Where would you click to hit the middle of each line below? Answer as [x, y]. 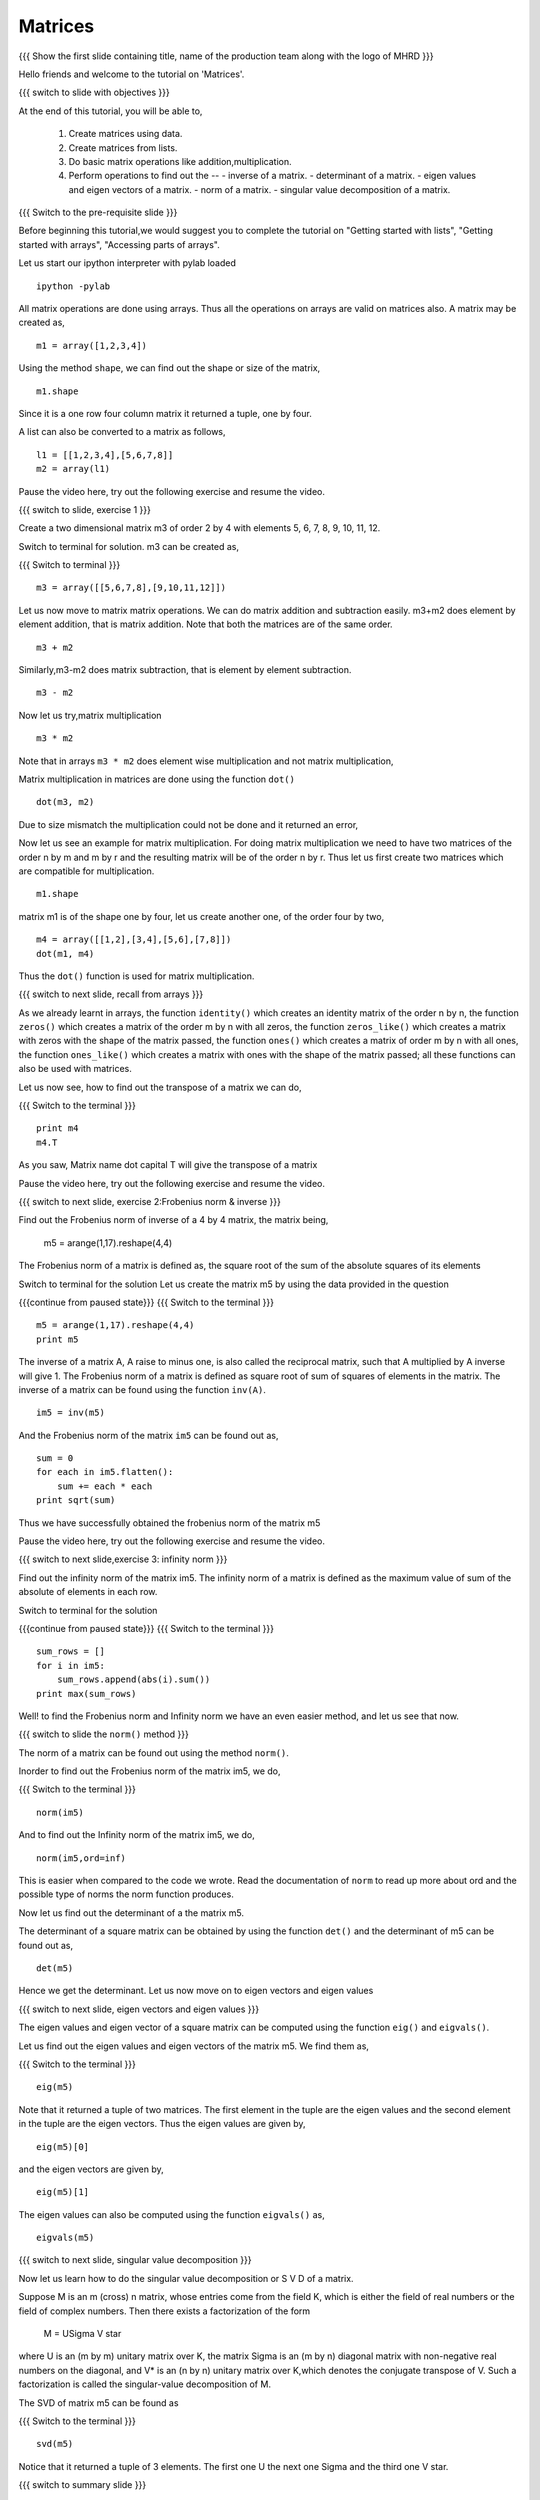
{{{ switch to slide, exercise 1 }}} [85, 509]
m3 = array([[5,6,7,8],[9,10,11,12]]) [131, 588]
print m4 [57, 1128]
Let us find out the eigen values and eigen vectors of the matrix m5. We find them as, [194, 2046]
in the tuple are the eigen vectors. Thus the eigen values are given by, [162, 2124]
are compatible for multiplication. [86, 871]
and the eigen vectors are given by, [91, 2169]
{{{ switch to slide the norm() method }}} [103, 1734]
